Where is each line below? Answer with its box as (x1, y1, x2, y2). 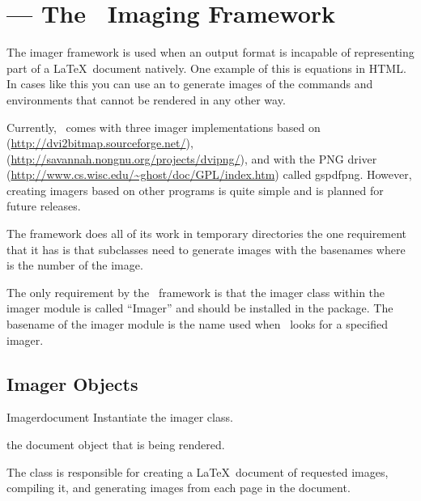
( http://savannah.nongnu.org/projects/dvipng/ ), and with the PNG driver (6, 150, 377, 167)
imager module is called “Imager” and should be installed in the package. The (6, 299, 393, 316)
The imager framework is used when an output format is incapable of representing (6, 44, 415, 61)
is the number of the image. (6, 257, 143, 274)
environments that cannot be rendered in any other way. (6, 91, 286, 108)
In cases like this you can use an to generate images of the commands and (6, 75, 373, 92)
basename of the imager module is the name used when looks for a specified (6, 316, 388, 333)
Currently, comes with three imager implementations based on (6, 118, 321, 135)
